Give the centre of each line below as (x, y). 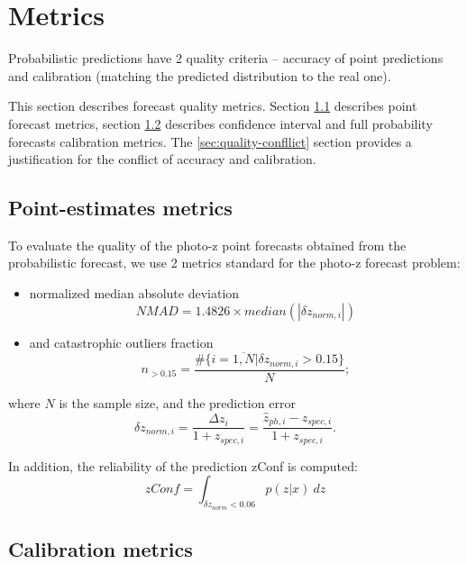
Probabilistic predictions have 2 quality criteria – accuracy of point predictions (226, 58)
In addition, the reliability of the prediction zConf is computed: (183, 465)
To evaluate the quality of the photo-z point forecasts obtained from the (207, 245)
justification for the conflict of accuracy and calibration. (162, 159)
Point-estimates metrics (120, 208)
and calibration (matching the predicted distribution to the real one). (200, 75)
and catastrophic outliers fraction (121, 342)
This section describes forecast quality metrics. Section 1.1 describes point (213, 106)
